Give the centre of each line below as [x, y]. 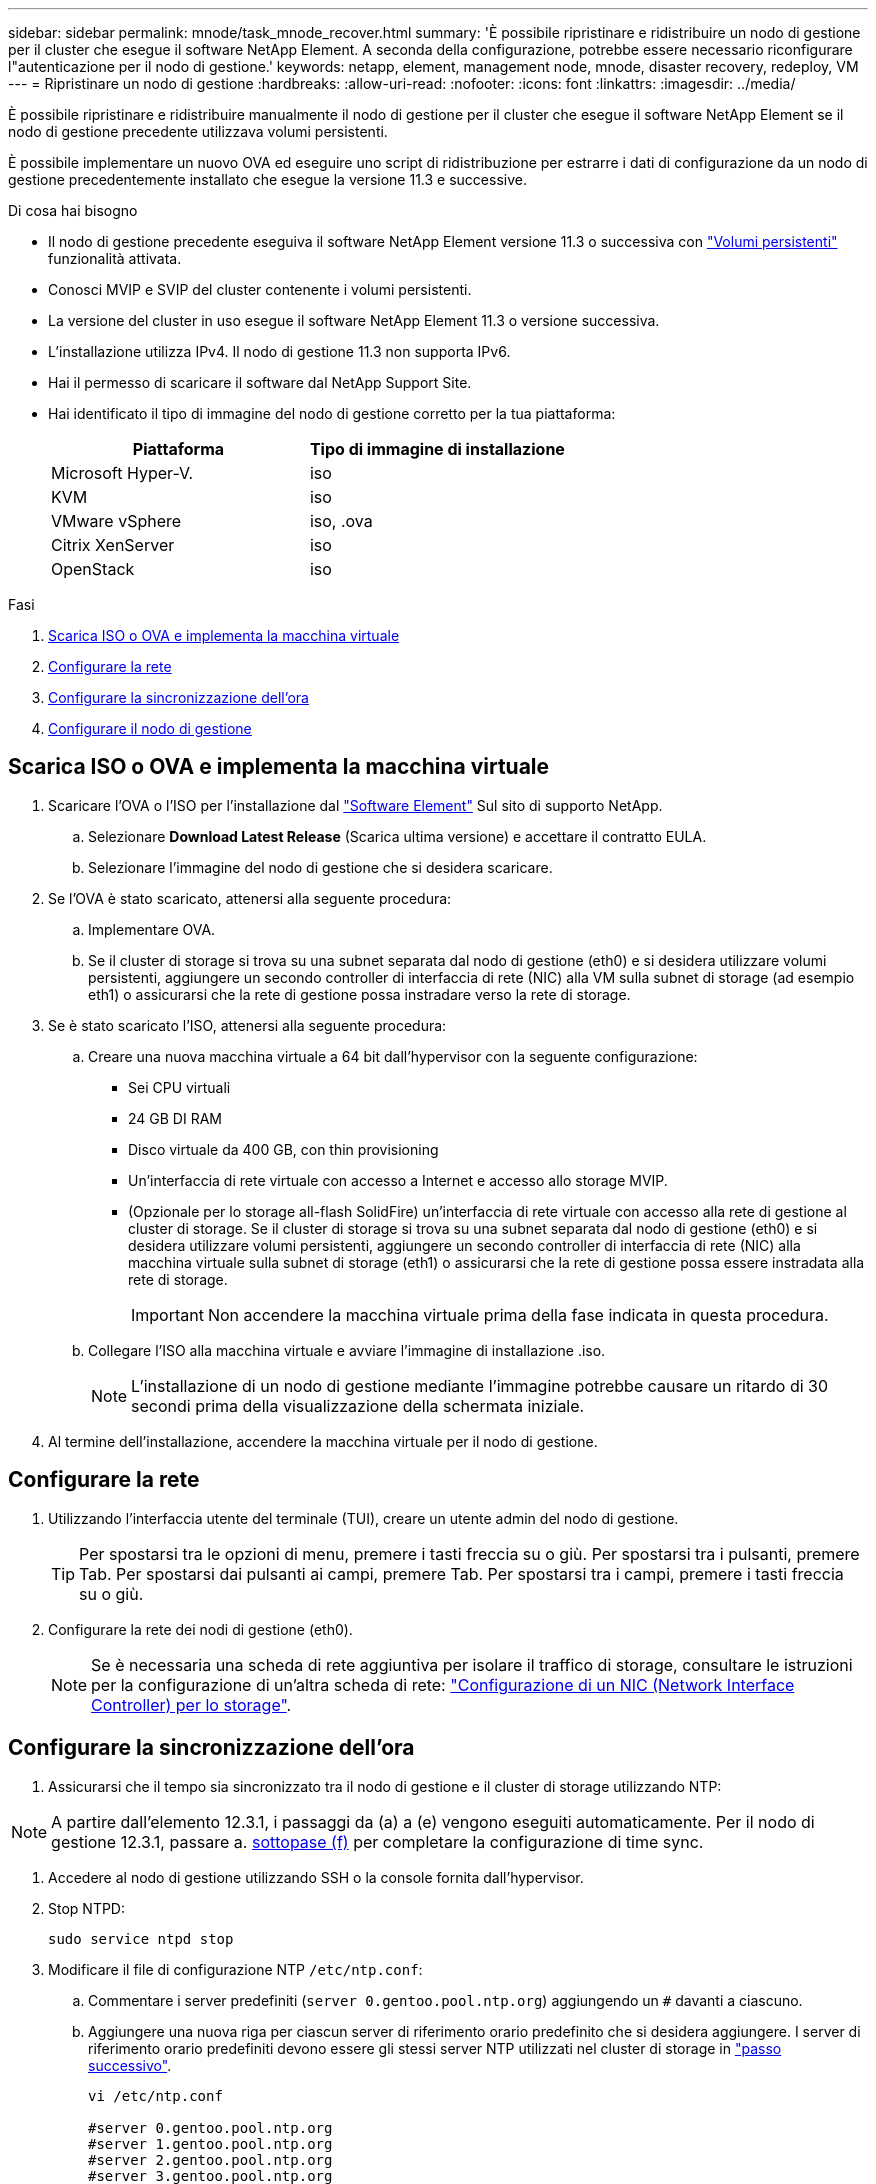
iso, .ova [341, 521]
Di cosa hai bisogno [73, 210]
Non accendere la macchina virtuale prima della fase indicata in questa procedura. [518, 1314]
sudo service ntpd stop [141, 1938]
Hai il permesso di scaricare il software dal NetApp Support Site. [260, 382]
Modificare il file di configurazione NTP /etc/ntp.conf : [235, 1969]
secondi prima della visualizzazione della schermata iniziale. [358, 1405]
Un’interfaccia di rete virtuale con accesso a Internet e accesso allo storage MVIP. [398, 1180]
